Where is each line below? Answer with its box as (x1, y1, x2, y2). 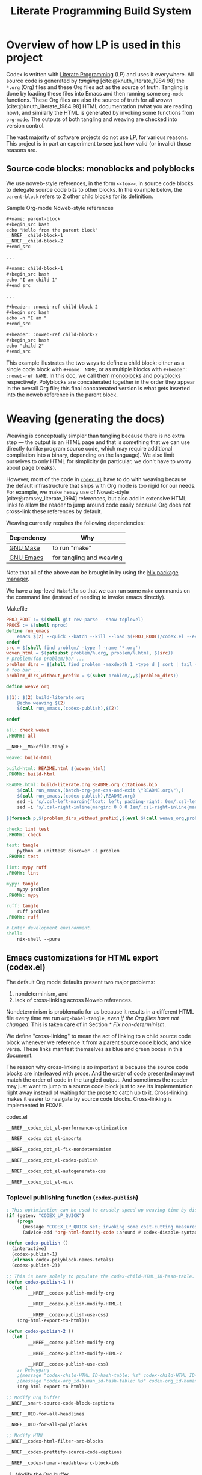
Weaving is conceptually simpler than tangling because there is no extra (6, 432, 185, 440)
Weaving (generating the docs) (6, 412, 165, 426)
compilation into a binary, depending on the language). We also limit (6, 451, 174, 458)
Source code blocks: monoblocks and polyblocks (6, 164, 195, 174)
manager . (6, 576, 30, 583)
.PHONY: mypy (6, 892, 39, 898)
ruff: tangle (6, 903, 39, 909)
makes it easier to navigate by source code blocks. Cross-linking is (6, 1095, 173, 1102)
